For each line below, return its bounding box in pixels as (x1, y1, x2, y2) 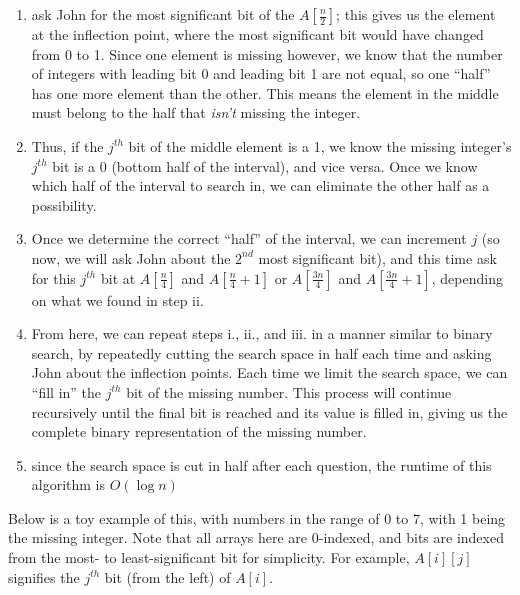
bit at (100, 267, 136, 288)
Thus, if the (31, 135, 104, 156)
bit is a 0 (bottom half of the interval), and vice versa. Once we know (52, 155, 478, 176)
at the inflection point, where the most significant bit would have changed (31, 24, 484, 44)
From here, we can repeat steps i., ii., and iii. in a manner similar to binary (31, 323, 493, 344)
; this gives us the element (336, 4, 496, 24)
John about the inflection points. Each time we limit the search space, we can (31, 362, 508, 383)
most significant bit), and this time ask (258, 247, 497, 268)
